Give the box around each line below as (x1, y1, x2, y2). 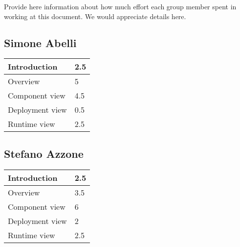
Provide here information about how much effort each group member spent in (4, 1, 237, 11)
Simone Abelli (4, 35, 77, 50)
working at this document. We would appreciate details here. (4, 11, 186, 21)
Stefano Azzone (4, 146, 84, 161)
